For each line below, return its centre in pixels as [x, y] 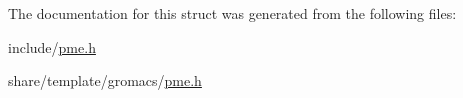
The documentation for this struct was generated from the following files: [232, 13]
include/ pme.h [52, 46]
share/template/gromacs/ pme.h [105, 80]
